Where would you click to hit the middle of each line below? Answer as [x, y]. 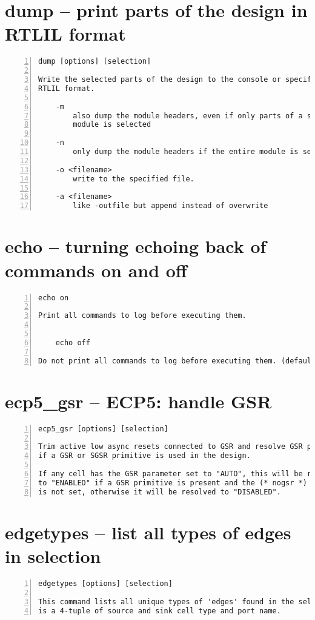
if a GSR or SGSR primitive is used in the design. [144, 456]
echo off [73, 342]
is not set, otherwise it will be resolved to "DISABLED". [160, 492]
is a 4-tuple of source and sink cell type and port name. [160, 611]
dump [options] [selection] [95, 62]
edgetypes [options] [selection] [105, 583]
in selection [53, 556]
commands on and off [96, 270]
